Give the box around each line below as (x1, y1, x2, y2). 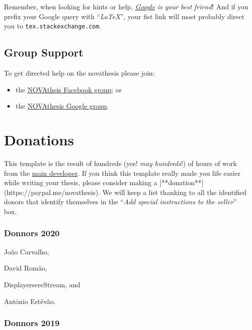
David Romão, (4, 263, 47, 273)
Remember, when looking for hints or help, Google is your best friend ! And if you (4, 1, 249, 11)
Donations (4, 130, 74, 150)
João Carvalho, (4, 246, 49, 256)
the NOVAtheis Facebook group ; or (15, 84, 122, 94)
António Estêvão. (4, 296, 56, 306)
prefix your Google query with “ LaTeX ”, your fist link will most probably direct (4, 11, 245, 21)
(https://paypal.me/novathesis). (4, 187, 100, 197)
